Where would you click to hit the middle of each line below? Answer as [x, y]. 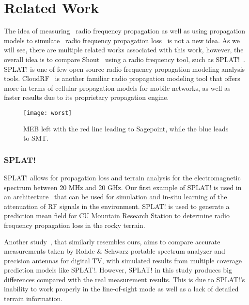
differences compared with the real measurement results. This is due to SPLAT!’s [124, 279]
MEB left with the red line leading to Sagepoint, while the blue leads [126, 128]
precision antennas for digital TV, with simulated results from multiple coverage [123, 260]
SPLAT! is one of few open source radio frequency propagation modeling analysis [124, 69]
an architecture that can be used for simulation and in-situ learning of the [116, 197]
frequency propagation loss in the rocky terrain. [75, 225]
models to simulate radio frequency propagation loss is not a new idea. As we [122, 40]
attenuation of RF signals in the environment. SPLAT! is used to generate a [117, 206]
